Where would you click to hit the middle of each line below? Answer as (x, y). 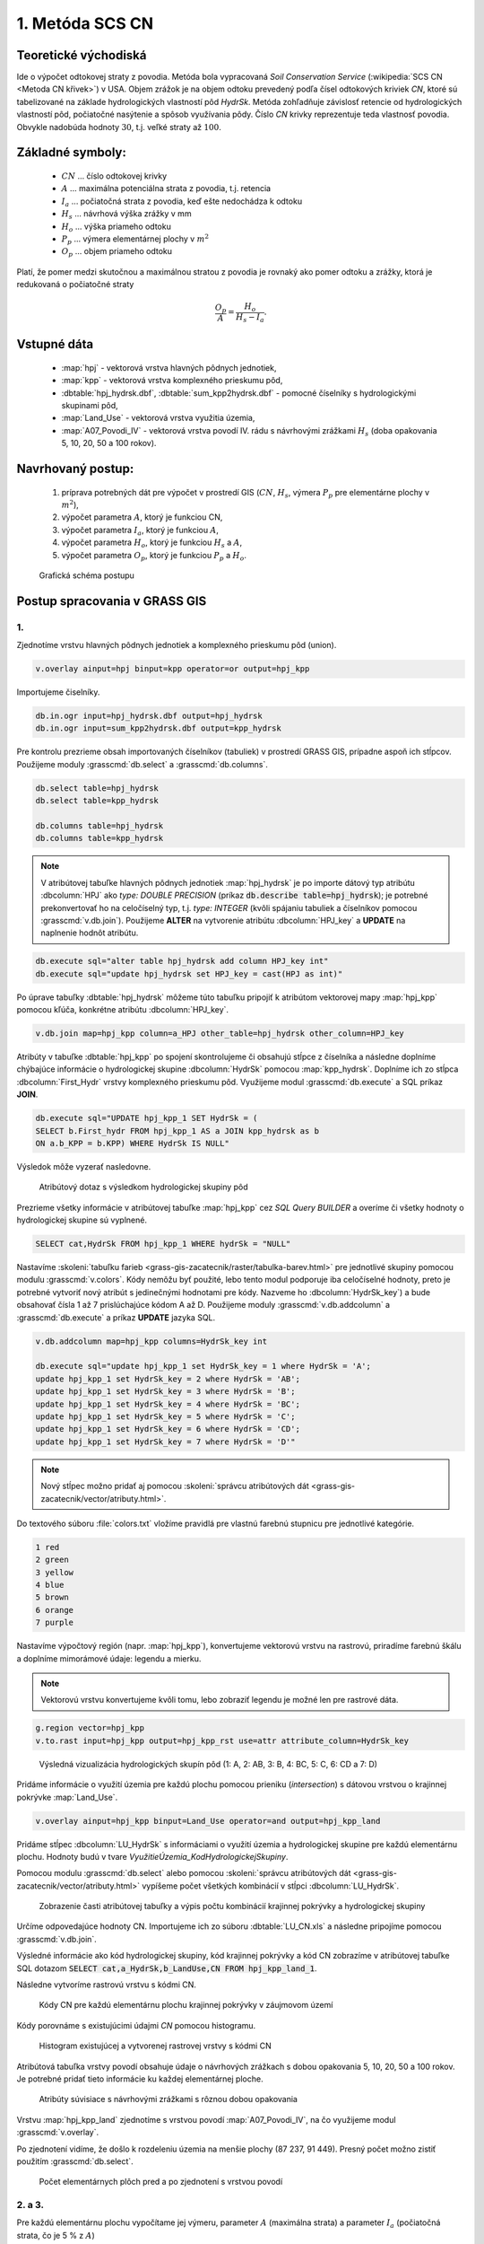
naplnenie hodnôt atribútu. (90, 933)
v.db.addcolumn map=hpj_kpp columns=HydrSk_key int (151, 1341)
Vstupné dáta (55, 344)
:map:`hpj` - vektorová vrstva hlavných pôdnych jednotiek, (169, 367)
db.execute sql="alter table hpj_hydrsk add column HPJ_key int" (182, 961)
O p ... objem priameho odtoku (117, 253)
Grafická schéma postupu (86, 575)
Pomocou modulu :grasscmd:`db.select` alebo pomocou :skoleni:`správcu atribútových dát (184, 1873)
